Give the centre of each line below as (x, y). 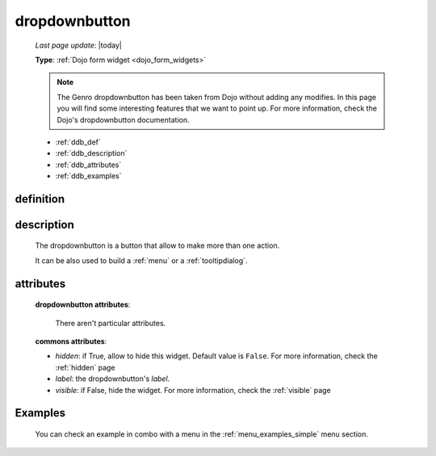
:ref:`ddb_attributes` (88, 165)
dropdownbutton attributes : (83, 305)
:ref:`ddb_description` (91, 153)
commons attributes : (71, 341)
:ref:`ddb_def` (78, 142)
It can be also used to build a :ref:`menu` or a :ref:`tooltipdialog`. (141, 260)
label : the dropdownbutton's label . (113, 379)
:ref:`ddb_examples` (88, 176)
